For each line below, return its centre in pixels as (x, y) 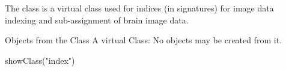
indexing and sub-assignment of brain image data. (97, 20)
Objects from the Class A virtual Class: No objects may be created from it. (144, 40)
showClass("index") (40, 60)
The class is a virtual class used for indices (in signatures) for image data (139, 8)
